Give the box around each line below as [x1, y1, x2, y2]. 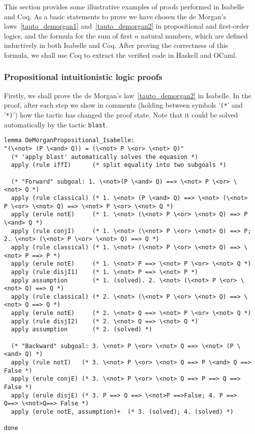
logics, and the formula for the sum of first [4, 30, 133, 40]
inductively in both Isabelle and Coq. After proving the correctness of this [4, 40, 228, 50]
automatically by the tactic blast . [4, 119, 108, 129]
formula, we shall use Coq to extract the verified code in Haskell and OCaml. [4, 49, 237, 60]
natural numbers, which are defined [141, 30, 248, 40]
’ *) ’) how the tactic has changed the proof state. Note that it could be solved [4, 110, 238, 120]
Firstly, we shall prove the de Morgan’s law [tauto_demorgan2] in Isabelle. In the [4, 90, 252, 100]
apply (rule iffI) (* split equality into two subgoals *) [11, 161, 227, 169]
